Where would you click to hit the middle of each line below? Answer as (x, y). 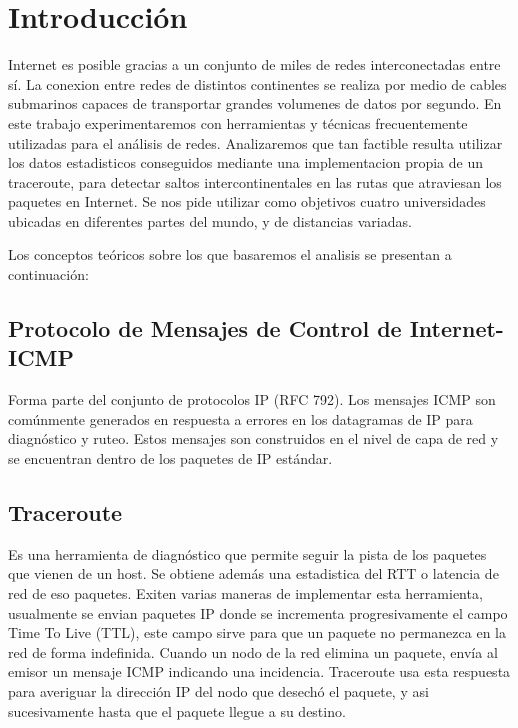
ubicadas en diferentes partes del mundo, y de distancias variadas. (210, 220)
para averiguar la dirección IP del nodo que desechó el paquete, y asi (218, 690)
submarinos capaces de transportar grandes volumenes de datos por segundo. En (255, 103)
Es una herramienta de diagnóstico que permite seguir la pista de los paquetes (247, 553)
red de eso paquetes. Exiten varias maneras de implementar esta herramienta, (245, 593)
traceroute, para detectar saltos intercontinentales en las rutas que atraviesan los (255, 181)
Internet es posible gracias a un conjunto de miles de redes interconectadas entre (254, 64)
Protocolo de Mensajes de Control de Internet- (256, 328)
